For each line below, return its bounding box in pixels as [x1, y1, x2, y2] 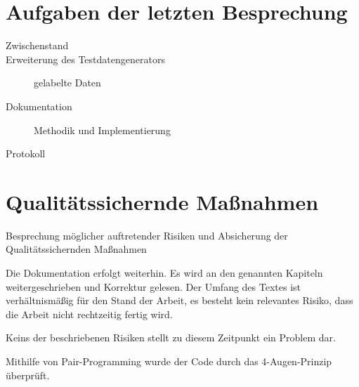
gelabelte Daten [34, 75, 101, 90]
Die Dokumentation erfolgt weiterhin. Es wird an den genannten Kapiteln [6, 265, 323, 280]
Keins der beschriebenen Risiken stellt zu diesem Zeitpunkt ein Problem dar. [6, 330, 336, 345]
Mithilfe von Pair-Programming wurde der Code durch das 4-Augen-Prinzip [6, 353, 332, 368]
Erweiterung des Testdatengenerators [6, 51, 165, 66]
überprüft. [6, 367, 50, 382]
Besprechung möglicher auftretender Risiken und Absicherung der [6, 228, 288, 242]
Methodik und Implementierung [34, 122, 171, 137]
